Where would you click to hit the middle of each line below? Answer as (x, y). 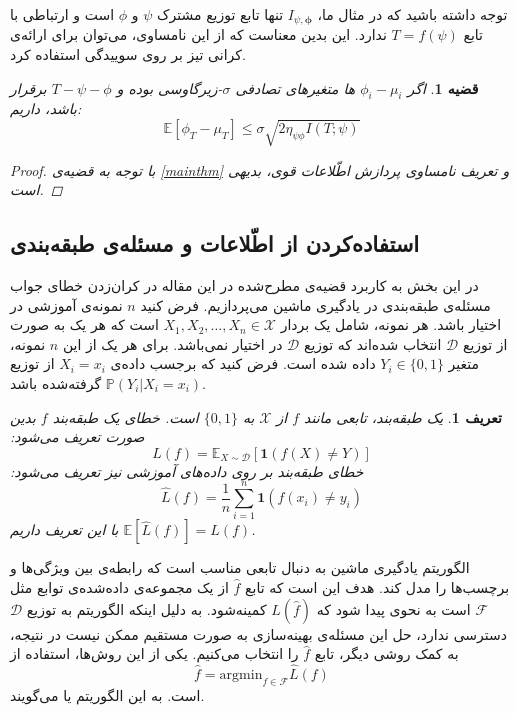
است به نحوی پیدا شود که (393, 608)
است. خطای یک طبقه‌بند (125, 416)
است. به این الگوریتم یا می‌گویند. (107, 694)
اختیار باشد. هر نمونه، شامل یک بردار (391, 324)
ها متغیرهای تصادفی (295, 87)
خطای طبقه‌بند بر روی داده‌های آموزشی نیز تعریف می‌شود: (187, 470)
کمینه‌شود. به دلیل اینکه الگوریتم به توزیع (146, 608)
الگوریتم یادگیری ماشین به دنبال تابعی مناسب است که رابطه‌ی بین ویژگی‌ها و (240, 567)
